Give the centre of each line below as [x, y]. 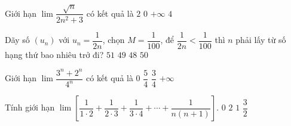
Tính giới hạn [30, 107]
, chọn [114, 40]
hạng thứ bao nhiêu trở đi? [54, 54]
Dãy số [17, 40]
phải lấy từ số [261, 40]
